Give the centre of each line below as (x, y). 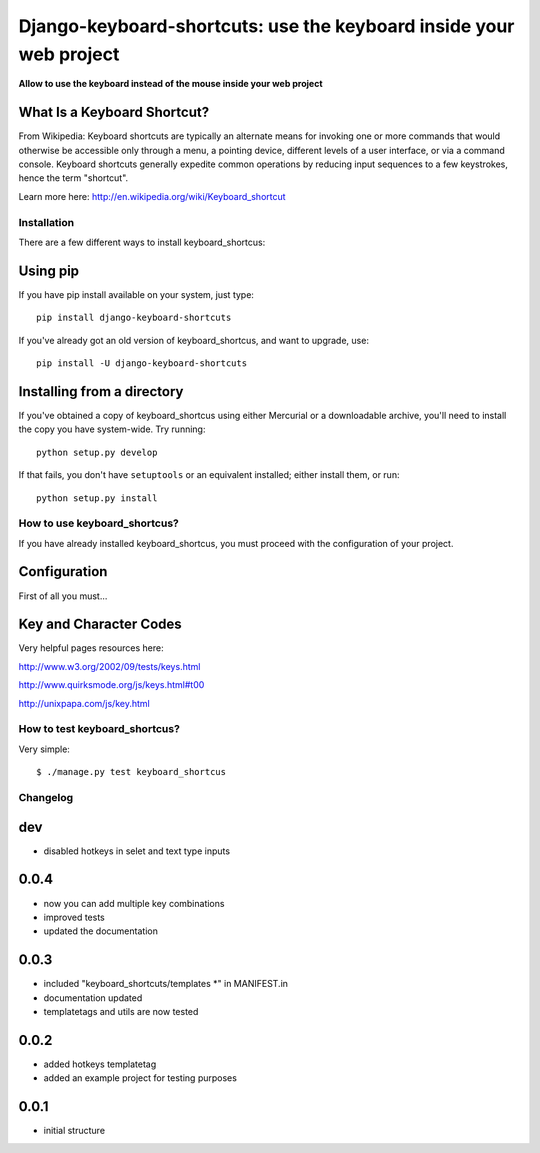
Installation (46, 222)
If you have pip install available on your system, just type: (136, 294)
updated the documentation (101, 931)
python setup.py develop (97, 452)
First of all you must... (63, 596)
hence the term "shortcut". (73, 178)
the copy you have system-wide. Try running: (112, 429)
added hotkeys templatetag (100, 1064)
